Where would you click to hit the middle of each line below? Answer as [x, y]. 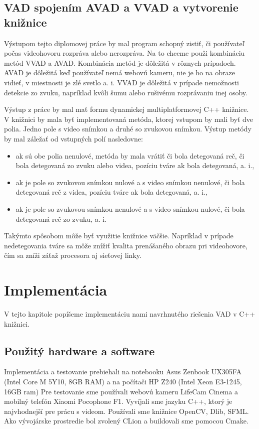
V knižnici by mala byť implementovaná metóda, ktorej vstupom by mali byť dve [128, 119]
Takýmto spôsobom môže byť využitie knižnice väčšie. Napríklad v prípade [119, 236]
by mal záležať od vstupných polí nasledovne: [73, 138]
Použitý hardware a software [79, 350]
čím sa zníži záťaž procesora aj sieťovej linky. [73, 255]
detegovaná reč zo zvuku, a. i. [61, 219]
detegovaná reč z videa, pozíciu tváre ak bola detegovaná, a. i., [111, 192]
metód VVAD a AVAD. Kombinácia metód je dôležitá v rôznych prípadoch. [120, 62]
